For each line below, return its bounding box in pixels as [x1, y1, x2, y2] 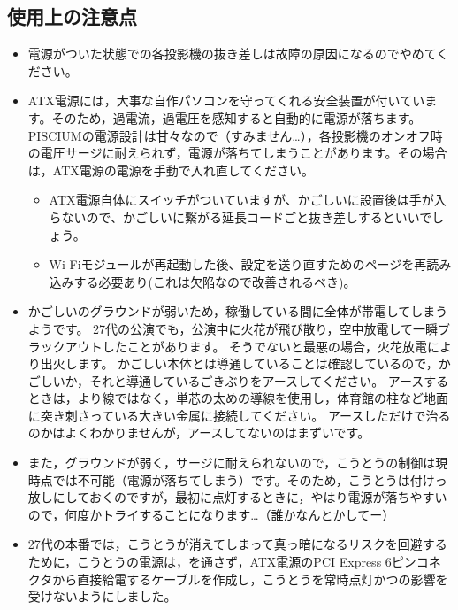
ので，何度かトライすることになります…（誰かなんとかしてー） [27, 505, 395, 523]
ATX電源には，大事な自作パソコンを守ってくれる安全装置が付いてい [27, 91, 425, 110]
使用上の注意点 [7, 3, 137, 30]
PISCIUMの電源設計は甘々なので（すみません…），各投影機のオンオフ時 [27, 126, 443, 144]
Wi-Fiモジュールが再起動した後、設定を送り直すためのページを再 [49, 255, 427, 274]
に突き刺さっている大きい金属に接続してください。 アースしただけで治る [27, 405, 451, 424]
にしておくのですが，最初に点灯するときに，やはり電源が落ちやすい [52, 488, 447, 506]
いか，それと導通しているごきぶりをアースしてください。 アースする [52, 371, 449, 390]
